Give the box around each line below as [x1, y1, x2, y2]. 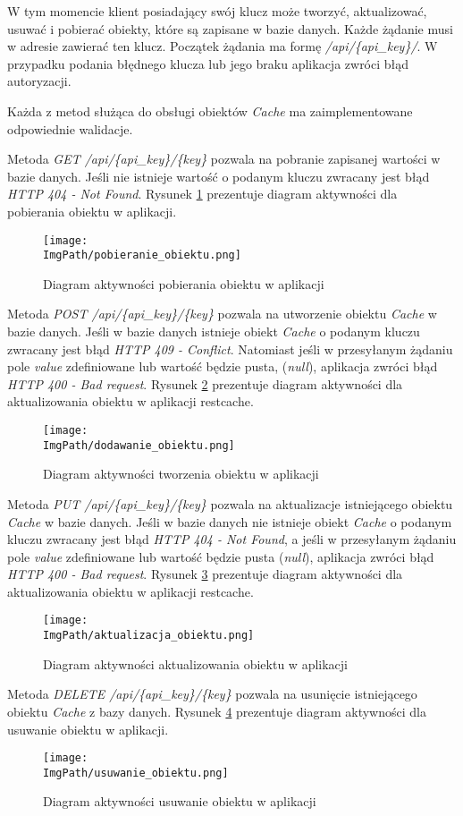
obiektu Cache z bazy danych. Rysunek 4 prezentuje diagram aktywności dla [7, 701, 426, 720]
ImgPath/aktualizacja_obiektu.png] [43, 629, 255, 642]
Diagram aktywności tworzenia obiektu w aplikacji [43, 464, 319, 483]
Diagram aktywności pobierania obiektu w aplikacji [43, 274, 324, 293]
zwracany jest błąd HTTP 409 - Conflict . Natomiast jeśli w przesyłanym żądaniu [7, 339, 453, 358]
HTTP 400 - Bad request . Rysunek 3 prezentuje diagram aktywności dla [7, 565, 403, 583]
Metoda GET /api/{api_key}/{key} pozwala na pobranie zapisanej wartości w [7, 149, 441, 168]
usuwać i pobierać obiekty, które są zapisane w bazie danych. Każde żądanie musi [7, 19, 453, 38]
